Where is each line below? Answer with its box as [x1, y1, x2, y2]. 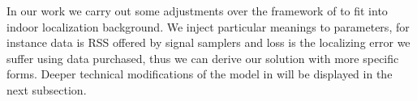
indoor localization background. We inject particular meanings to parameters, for [6, 18, 410, 35]
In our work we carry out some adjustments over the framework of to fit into [6, 2, 388, 19]
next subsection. [6, 81, 87, 98]
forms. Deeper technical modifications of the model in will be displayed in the [6, 65, 393, 82]
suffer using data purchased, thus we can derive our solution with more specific [6, 49, 399, 66]
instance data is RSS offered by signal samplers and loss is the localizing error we [6, 34, 411, 51]
